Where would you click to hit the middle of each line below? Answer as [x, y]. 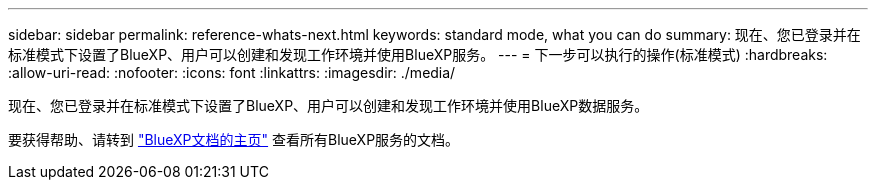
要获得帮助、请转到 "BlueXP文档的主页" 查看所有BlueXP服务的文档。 [234, 139]
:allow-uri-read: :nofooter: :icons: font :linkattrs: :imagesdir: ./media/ [232, 72]
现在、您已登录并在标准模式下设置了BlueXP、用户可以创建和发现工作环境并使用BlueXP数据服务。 [328, 105]
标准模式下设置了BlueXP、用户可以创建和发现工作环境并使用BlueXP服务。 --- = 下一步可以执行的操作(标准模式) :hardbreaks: [418, 54]
